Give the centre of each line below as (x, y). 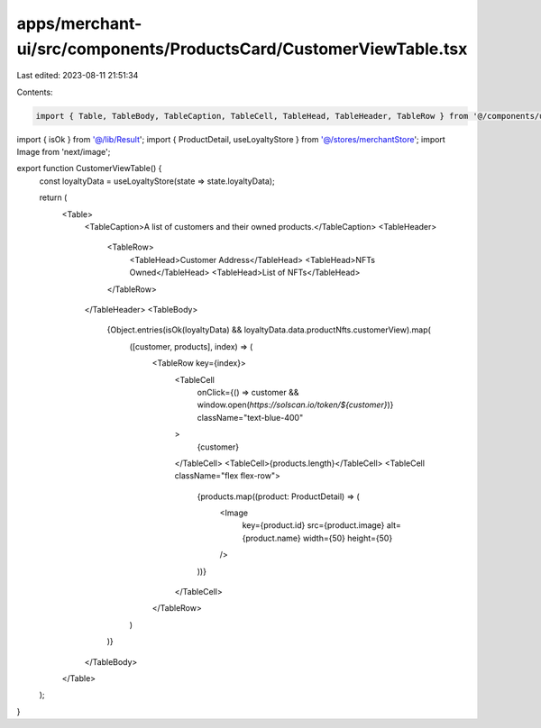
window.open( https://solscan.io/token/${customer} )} (295, 405)
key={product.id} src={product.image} (313, 525)
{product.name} (271, 538)
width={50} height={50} (348, 538)
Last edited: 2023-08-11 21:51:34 (78, 76)
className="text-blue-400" (250, 417)
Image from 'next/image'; (64, 152)
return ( (53, 197)
